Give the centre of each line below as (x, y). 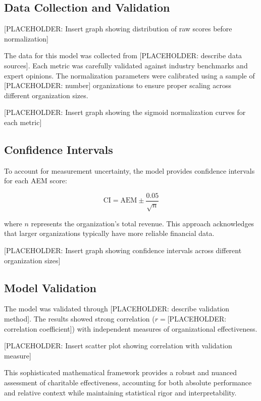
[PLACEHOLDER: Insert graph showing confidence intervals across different (123, 250)
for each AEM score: (36, 181)
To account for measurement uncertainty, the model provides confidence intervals (129, 170)
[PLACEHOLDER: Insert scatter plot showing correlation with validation (118, 346)
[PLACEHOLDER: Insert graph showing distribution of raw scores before (118, 29)
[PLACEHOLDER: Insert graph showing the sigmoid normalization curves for (125, 112)
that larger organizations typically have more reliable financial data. (109, 233)
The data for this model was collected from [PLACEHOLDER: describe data (123, 55)
